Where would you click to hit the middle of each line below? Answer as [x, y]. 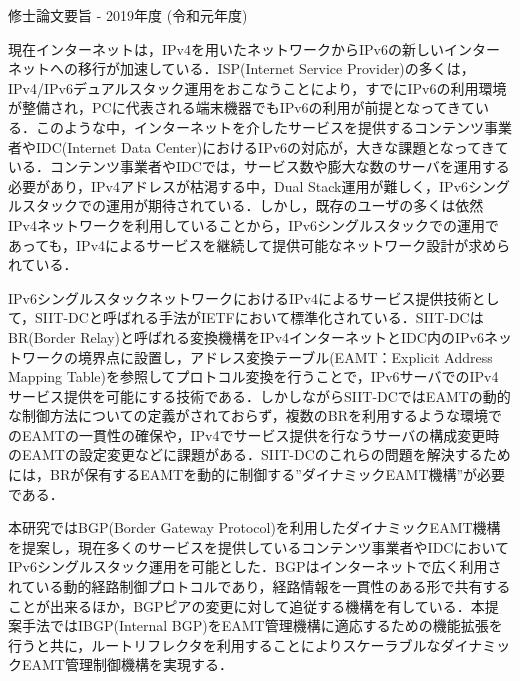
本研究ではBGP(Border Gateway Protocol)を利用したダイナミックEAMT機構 [254, 527]
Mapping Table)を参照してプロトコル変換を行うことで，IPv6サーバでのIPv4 [253, 376]
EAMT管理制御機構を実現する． [127, 664]
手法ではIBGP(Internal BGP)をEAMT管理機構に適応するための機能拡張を [262, 625]
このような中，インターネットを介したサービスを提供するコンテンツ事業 [273, 126]
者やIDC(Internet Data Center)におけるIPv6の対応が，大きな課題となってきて [258, 146]
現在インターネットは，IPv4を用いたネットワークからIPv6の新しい [226, 48]
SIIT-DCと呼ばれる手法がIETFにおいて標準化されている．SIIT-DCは [259, 317]
